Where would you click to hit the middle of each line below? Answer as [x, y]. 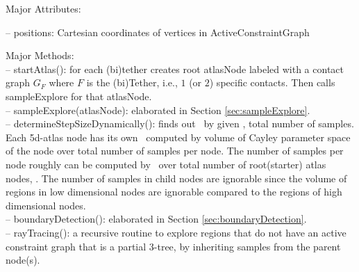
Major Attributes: [43, 8]
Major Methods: [40, 55]
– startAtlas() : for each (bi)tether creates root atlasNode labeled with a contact [175, 69]
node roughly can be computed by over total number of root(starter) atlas [166, 164]
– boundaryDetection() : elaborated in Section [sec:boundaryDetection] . [156, 219]
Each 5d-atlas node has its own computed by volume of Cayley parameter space [178, 137]
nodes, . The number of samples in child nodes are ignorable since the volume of [176, 178]
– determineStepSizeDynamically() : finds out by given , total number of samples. [180, 123]
